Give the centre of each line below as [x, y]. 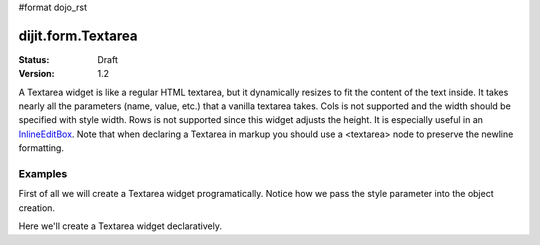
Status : [34, 59]
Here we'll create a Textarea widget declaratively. [120, 226]
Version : [36, 74]
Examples [43, 174]
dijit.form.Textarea [78, 35]
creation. [36, 207]
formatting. [41, 148]
